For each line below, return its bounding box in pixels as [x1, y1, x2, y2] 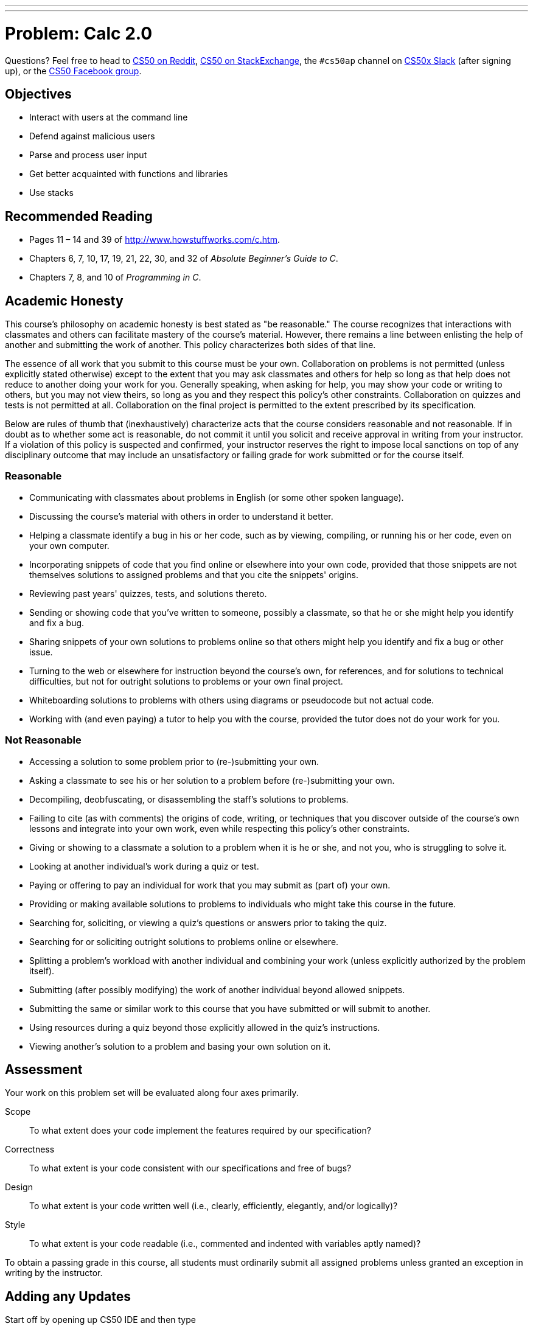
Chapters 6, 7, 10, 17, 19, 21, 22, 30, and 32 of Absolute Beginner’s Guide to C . [29, 253, 338, 264]
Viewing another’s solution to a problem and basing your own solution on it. [29, 1041, 331, 1052]
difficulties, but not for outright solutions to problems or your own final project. [29, 675, 343, 686]
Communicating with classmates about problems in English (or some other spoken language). [29, 492, 404, 503]
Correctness [5, 1144, 55, 1155]
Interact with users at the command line [29, 112, 188, 123]
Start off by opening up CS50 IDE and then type [5, 1314, 196, 1325]
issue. [29, 646, 53, 657]
